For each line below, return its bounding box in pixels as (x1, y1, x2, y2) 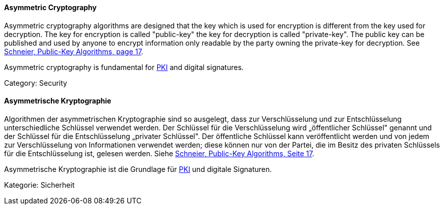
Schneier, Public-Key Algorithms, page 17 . (4, 47, 143, 56)
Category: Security (4, 78, 67, 87)
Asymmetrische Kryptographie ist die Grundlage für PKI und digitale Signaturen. (4, 164, 272, 173)
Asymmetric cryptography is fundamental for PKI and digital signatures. (4, 62, 244, 72)
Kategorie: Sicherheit (4, 180, 75, 189)
